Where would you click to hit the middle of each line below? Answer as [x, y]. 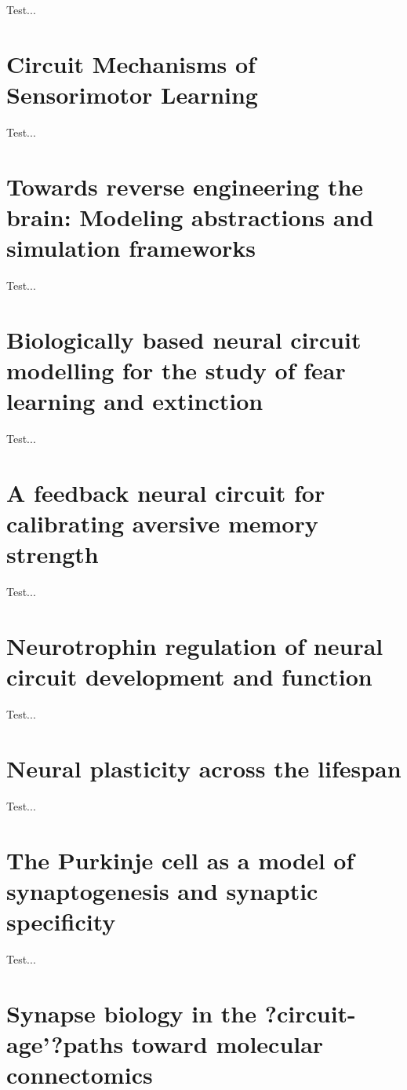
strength [53, 554]
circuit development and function [189, 677]
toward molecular [227, 1043]
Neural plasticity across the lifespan [204, 768]
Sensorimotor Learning [132, 94]
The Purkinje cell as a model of [180, 860]
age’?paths [65, 1043]
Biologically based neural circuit [184, 339]
